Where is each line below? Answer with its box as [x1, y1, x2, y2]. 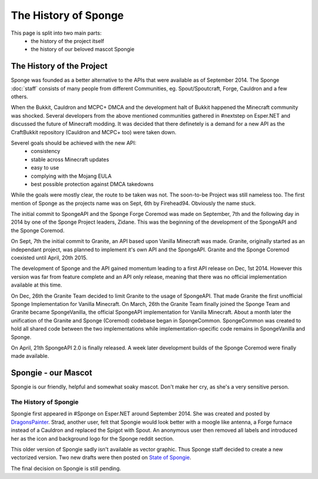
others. [11, 93, 29, 100]
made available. [11, 352, 49, 360]
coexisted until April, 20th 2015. [11, 254, 88, 261]
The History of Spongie [11, 398, 79, 406]
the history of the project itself [31, 37, 104, 44]
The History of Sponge [11, 9, 124, 22]
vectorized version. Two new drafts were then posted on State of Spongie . [11, 454, 191, 461]
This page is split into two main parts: [11, 29, 102, 36]
